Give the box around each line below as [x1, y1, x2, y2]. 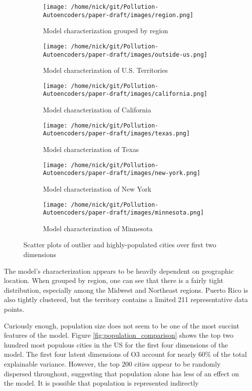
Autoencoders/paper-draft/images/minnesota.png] [43, 209, 204, 217]
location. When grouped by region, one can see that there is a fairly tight [4, 275, 224, 285]
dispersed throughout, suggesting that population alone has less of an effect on [4, 368, 239, 378]
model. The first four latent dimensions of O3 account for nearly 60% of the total [4, 349, 247, 359]
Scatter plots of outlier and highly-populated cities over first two [23, 239, 216, 250]
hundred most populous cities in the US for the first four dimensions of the [4, 339, 228, 349]
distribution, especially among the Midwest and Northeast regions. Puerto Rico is [4, 284, 248, 295]
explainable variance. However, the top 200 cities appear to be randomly [4, 358, 221, 369]
